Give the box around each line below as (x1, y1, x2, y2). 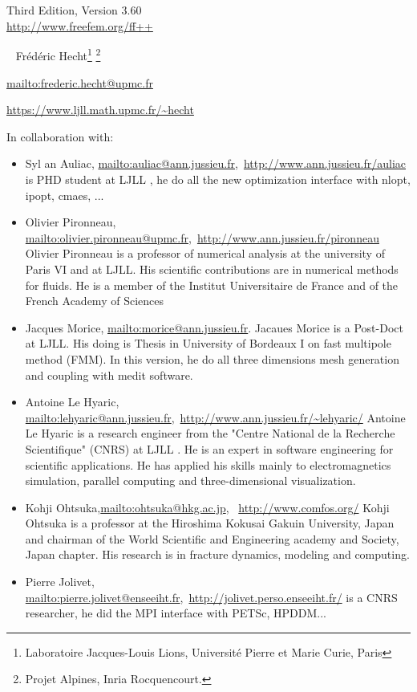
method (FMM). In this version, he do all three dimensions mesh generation (25, 350, 399, 367)
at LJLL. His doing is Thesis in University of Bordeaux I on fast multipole (25, 335, 391, 352)
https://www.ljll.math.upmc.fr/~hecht (6, 101, 194, 118)
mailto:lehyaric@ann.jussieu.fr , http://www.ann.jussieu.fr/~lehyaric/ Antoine (25, 409, 406, 425)
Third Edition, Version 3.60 (6, 2, 142, 18)
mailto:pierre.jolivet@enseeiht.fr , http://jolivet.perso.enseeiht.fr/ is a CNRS (25, 588, 398, 605)
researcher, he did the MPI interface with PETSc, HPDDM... (25, 604, 326, 621)
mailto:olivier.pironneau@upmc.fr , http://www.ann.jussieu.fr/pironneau (25, 229, 379, 246)
